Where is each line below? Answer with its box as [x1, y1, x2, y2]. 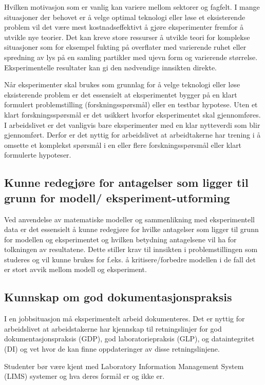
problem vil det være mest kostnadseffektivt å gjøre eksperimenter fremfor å [4, 22, 244, 32]
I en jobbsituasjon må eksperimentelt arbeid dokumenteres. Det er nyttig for [4, 313, 245, 324]
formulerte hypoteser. [4, 149, 71, 160]
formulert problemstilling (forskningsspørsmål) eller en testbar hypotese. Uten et [4, 99, 258, 110]
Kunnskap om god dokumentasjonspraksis [4, 289, 232, 305]
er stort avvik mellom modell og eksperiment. [4, 264, 147, 275]
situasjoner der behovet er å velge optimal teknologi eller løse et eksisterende [4, 11, 245, 22]
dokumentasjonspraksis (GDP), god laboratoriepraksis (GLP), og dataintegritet [4, 333, 255, 344]
